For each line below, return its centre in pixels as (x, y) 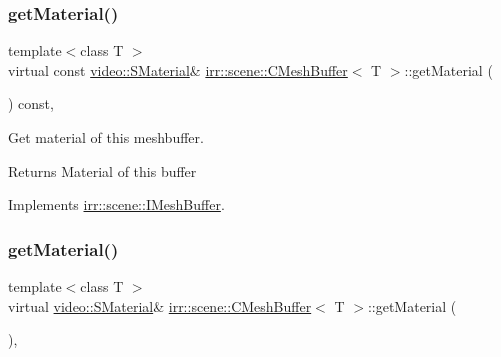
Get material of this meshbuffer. (106, 137)
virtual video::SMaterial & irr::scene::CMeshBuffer (160, 305)
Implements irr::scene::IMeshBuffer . (116, 204)
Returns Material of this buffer (102, 170)
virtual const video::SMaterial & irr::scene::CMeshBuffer (178, 69)
